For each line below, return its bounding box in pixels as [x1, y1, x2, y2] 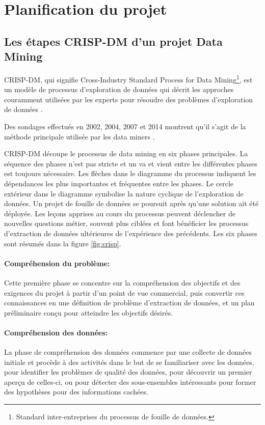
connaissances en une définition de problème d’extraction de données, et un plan [4, 297, 255, 308]
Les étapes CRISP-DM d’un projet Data [4, 33, 223, 49]
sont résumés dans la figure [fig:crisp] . [4, 238, 121, 248]
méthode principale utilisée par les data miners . [4, 131, 155, 141]
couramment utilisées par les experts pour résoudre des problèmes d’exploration [4, 94, 253, 104]
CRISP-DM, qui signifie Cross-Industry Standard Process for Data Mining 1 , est [4, 72, 253, 84]
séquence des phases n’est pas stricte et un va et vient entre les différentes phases [4, 158, 257, 168]
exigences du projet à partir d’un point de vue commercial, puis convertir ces [4, 287, 245, 298]
